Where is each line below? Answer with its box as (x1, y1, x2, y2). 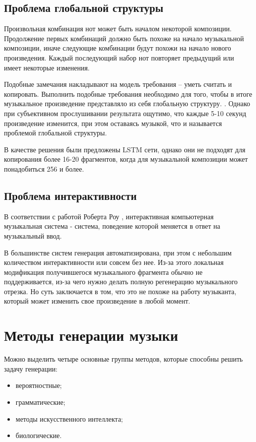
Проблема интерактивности (4, 188, 137, 203)
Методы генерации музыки (4, 325, 178, 345)
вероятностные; (15, 380, 62, 390)
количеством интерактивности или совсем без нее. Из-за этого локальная (4, 257, 224, 267)
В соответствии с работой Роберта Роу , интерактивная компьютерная (4, 211, 214, 221)
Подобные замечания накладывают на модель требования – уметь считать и (4, 79, 232, 89)
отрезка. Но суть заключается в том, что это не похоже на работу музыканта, (4, 286, 237, 296)
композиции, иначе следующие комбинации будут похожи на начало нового (4, 43, 231, 53)
